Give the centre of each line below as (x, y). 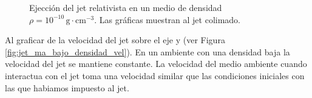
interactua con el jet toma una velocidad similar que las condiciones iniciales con (155, 75)
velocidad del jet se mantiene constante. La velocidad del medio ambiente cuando (156, 64)
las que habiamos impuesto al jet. (67, 87)
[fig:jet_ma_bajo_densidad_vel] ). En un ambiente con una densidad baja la (148, 51)
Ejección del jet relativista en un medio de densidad (126, 7)
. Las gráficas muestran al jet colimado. (168, 19)
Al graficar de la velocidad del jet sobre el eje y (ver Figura (115, 40)
